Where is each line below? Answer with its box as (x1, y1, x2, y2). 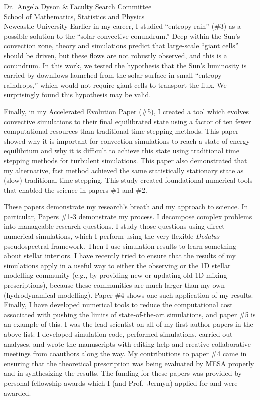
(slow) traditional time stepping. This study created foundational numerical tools (4, 175, 253, 185)
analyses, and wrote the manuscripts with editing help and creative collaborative (4, 338, 251, 349)
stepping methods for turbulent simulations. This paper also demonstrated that (4, 155, 247, 165)
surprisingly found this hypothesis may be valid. (4, 89, 151, 100)
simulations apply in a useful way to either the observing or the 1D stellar (4, 260, 231, 270)
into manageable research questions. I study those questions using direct (4, 221, 225, 231)
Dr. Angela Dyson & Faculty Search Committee (4, 1, 152, 11)
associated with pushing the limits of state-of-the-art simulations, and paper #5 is (4, 309, 256, 319)
